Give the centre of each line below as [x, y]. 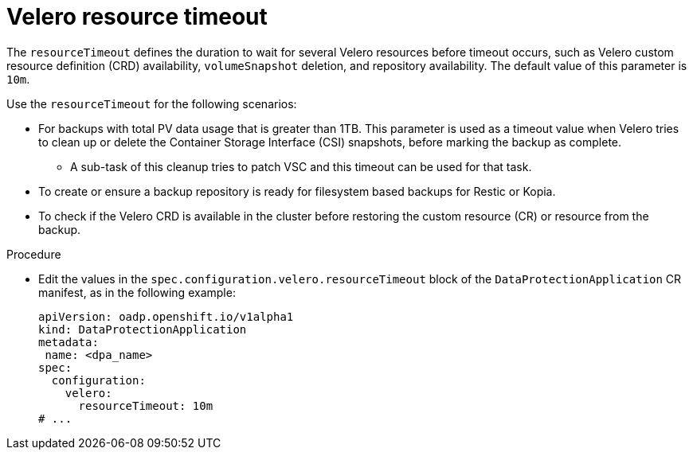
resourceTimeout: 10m [146, 405]
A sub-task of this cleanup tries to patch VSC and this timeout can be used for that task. [301, 166]
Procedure [34, 254]
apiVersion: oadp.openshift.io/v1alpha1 [166, 316]
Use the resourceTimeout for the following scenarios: [152, 103]
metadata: [69, 342]
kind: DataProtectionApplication [143, 329]
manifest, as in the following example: [137, 292]
